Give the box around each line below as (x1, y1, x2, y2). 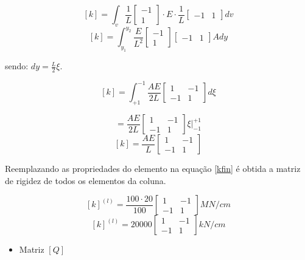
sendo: (5, 60, 29, 72)
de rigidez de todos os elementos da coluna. (5, 174, 166, 186)
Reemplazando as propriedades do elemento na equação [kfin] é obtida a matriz (5, 162, 301, 175)
